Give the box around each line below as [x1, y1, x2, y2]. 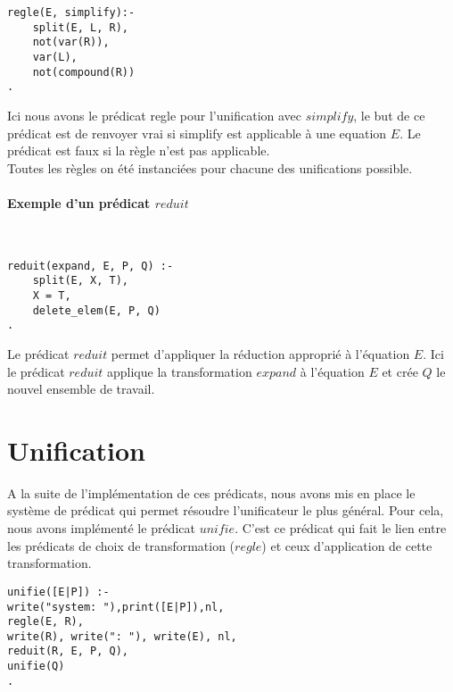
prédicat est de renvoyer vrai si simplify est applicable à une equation [7, 123, 387, 142]
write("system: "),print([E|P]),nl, [7, 600, 225, 613]
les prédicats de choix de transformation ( [7, 536, 235, 554]
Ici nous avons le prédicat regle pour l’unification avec [7, 105, 302, 124]
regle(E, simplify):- [7, 6, 136, 19]
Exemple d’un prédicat [7, 193, 151, 212]
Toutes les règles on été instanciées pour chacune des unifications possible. [7, 158, 413, 177]
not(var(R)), [32, 36, 110, 49]
